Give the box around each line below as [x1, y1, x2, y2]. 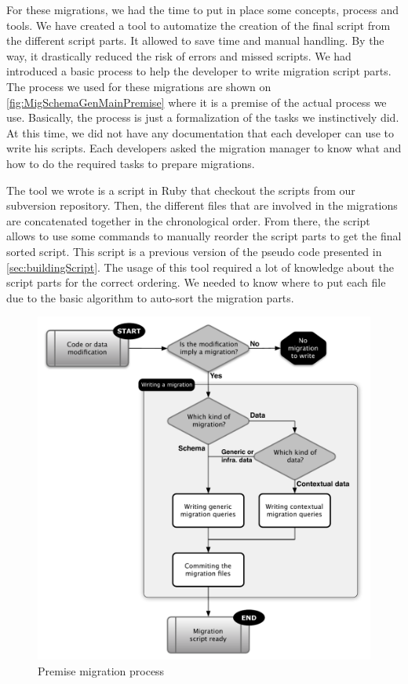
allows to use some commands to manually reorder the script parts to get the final [6, 228, 402, 244]
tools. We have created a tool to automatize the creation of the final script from [6, 16, 391, 33]
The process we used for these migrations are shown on [6, 78, 271, 94]
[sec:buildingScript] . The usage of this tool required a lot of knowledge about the [6, 258, 394, 275]
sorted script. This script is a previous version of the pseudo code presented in [6, 243, 382, 259]
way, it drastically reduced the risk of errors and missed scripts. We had [6, 47, 352, 64]
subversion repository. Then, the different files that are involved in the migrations [6, 197, 398, 214]
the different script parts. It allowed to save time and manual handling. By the [6, 32, 384, 49]
